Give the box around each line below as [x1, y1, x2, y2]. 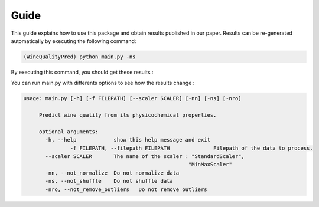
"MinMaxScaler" [188, 161, 233, 168]
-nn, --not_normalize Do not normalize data [45, 169, 180, 176]
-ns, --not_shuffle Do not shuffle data [45, 178, 174, 185]
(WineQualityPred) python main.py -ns [23, 53, 136, 60]
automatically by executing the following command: [11, 37, 136, 44]
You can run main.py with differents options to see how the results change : [11, 80, 195, 87]
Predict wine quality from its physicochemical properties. [38, 112, 217, 119]
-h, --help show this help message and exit [45, 136, 211, 143]
